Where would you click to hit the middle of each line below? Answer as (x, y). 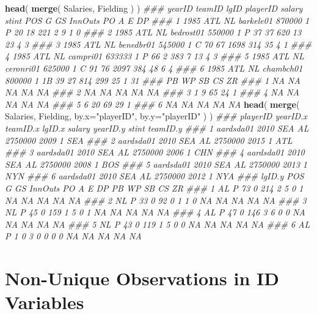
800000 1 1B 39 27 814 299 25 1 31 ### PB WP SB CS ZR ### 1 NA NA (153, 80)
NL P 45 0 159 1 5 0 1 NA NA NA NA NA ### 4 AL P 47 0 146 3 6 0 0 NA (155, 212)
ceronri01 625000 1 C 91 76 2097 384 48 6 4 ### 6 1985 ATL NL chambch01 (154, 68)
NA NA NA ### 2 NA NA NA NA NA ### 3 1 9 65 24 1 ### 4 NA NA (152, 92)
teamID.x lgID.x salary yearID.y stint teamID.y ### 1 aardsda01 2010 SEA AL (157, 128)
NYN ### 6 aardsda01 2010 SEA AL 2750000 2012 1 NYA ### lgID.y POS (155, 176)
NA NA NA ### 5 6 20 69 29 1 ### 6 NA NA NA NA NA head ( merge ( (152, 104)
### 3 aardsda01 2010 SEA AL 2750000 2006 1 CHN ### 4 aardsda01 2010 (155, 152)
